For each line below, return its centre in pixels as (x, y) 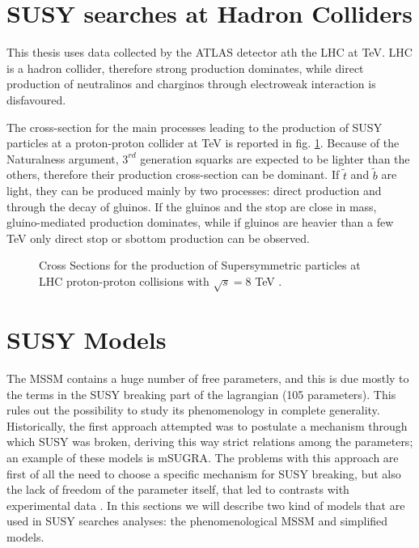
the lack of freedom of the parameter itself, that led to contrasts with (178, 489)
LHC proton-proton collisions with (124, 281)
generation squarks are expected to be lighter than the (275, 158)
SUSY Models (87, 340)
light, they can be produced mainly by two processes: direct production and (194, 191)
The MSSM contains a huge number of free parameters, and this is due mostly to (208, 378)
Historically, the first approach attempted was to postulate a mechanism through (207, 425)
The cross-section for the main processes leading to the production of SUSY (195, 127)
